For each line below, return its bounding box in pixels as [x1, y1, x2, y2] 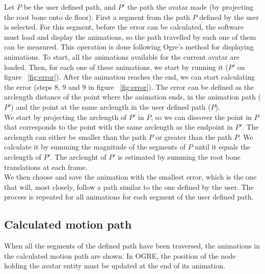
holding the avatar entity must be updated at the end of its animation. [4, 260, 225, 271]
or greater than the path [155, 131, 232, 142]
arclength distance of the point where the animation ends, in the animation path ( [4, 91, 261, 102]
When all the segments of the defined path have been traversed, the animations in [4, 240, 260, 251]
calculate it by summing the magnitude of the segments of [4, 141, 186, 152]
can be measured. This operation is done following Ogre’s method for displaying [4, 41, 254, 52]
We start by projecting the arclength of [4, 111, 127, 122]
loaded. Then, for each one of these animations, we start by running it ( [4, 61, 228, 72]
